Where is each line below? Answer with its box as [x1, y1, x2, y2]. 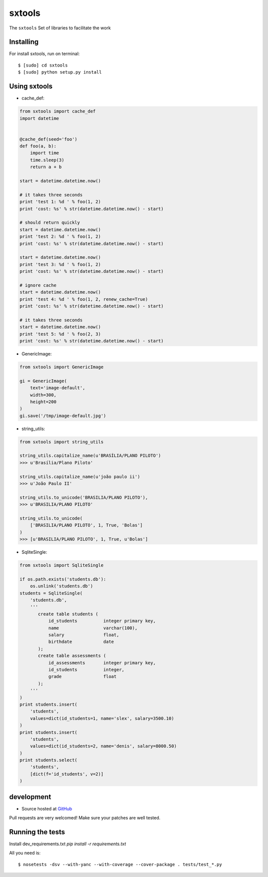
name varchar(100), [48, 625, 137, 631]
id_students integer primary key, [48, 618, 156, 624]
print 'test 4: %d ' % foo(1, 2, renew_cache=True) [19, 296, 148, 302]
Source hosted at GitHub [21, 805, 72, 811]
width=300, [30, 392, 57, 398]
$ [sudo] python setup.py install [18, 70, 102, 75]
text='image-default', [30, 385, 85, 391]
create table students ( [38, 611, 99, 616]
